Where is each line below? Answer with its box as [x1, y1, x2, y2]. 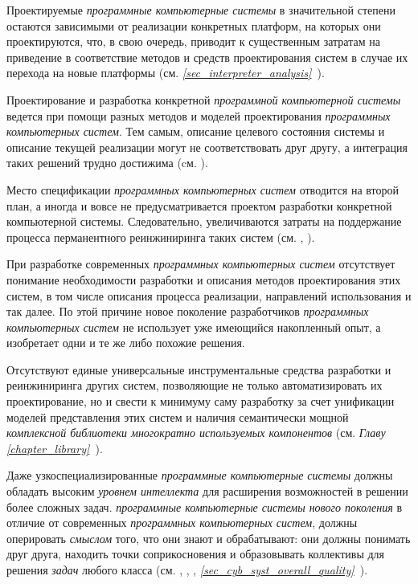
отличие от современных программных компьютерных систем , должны [6, 514, 358, 531]
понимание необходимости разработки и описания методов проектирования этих [6, 271, 401, 288]
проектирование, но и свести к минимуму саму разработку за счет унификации [6, 393, 395, 410]
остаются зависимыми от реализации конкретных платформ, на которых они [6, 17, 381, 34]
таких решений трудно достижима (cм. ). [6, 154, 208, 171]
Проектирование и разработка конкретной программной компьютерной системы [6, 91, 401, 108]
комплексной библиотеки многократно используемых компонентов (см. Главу [6, 424, 386, 441]
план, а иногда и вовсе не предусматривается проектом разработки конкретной [6, 197, 392, 214]
